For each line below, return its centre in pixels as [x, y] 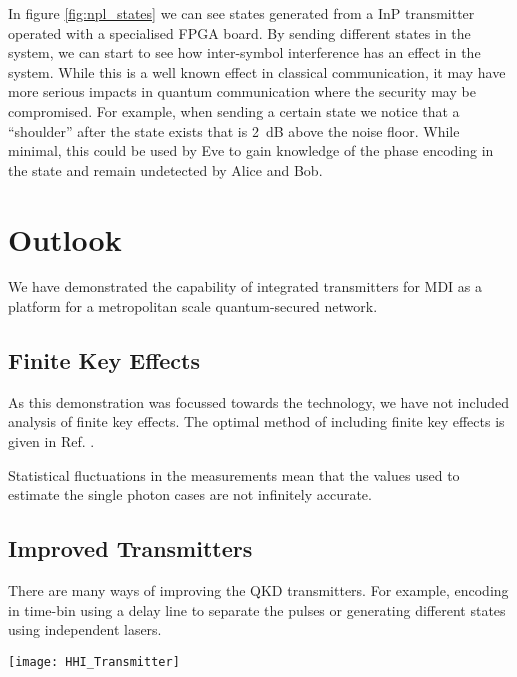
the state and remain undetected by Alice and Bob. [165, 169]
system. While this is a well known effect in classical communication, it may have [257, 71]
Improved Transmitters [130, 548]
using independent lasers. [85, 629]
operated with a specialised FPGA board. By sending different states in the [239, 32]
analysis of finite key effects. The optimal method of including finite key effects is [256, 421]
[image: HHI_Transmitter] [94, 661]
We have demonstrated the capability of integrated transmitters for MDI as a [245, 286]
